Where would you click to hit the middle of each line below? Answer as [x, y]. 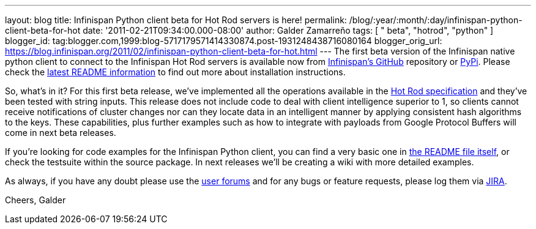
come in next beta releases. [61, 133]
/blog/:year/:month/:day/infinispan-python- [436, 20]
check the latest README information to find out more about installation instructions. [175, 72]
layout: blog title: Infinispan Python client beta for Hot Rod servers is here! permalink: [176, 20]
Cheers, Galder [35, 200]
